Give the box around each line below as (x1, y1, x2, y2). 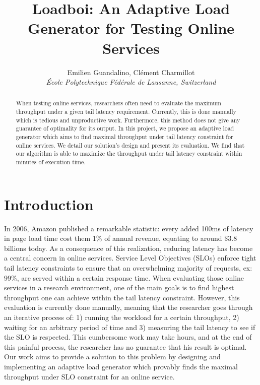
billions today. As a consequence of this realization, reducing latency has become (4, 242, 253, 253)
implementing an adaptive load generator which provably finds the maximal (4, 361, 238, 371)
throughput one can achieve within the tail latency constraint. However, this (4, 292, 240, 302)
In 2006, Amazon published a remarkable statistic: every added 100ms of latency (4, 223, 253, 233)
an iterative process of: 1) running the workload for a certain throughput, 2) (4, 312, 239, 323)
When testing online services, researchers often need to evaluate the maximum (16, 99, 221, 107)
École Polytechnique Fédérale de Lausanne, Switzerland (46, 77, 216, 87)
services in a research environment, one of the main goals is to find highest (4, 282, 234, 293)
